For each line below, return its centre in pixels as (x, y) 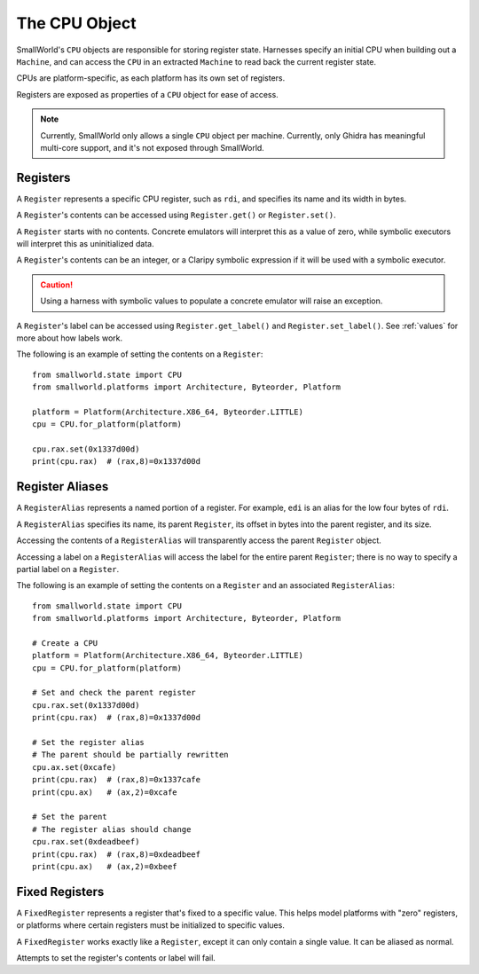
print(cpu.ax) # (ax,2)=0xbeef (105, 866)
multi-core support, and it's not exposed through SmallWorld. (153, 147)
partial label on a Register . (68, 569)
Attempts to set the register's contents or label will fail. (116, 957)
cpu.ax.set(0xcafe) (75, 767)
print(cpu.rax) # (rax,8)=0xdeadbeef (117, 854)
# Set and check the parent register (114, 693)
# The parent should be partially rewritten (131, 755)
